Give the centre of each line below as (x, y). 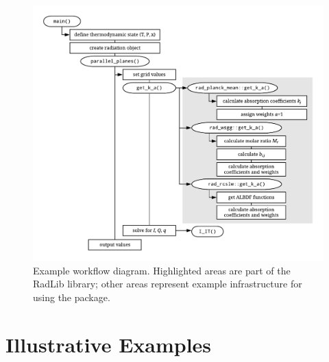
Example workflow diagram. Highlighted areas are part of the (162, 270)
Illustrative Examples (109, 344)
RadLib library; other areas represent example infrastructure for (168, 284)
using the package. (72, 297)
